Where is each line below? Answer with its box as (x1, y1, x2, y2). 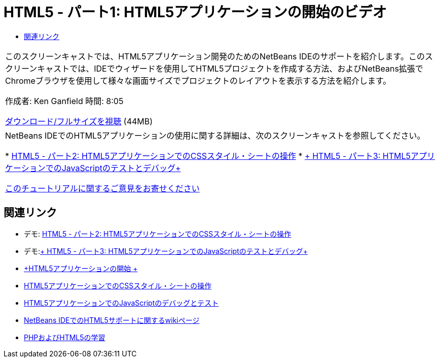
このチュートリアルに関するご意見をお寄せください (5, 183, 200, 193)
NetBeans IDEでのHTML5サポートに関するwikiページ (24, 315, 200, 324)
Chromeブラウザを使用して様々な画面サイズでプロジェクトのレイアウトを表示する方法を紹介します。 (5, 75, 391, 86)
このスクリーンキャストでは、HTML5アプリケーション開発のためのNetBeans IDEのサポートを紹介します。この (5, 51, 425, 61)
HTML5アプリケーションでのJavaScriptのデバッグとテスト (24, 298, 219, 307)
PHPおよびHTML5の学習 (24, 333, 105, 342)
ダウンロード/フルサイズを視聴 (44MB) (5, 116, 153, 126)
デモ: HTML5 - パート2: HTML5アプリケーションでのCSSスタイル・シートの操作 (24, 229, 291, 238)
